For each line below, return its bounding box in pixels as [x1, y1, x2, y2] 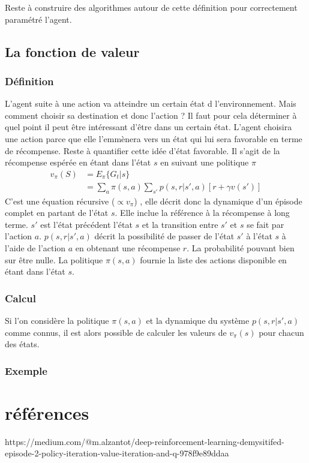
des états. [5, 338, 40, 350]
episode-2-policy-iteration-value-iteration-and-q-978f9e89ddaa [5, 447, 229, 459]
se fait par [247, 218, 284, 230]
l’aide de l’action [5, 241, 66, 254]
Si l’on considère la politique [5, 314, 109, 326]
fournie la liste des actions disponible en [140, 253, 287, 266]
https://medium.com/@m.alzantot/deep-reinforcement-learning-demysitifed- [5, 435, 284, 447]
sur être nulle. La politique [5, 253, 103, 266]
